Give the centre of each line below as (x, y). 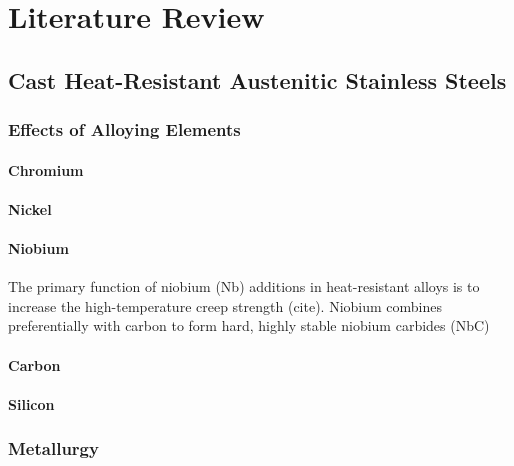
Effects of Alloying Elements (124, 129)
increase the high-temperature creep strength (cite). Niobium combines (225, 305)
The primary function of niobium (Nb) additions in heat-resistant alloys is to (244, 286)
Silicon (31, 403)
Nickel (30, 208)
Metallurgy (53, 448)
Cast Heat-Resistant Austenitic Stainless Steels (257, 79)
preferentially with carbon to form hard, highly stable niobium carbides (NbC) (249, 325)
